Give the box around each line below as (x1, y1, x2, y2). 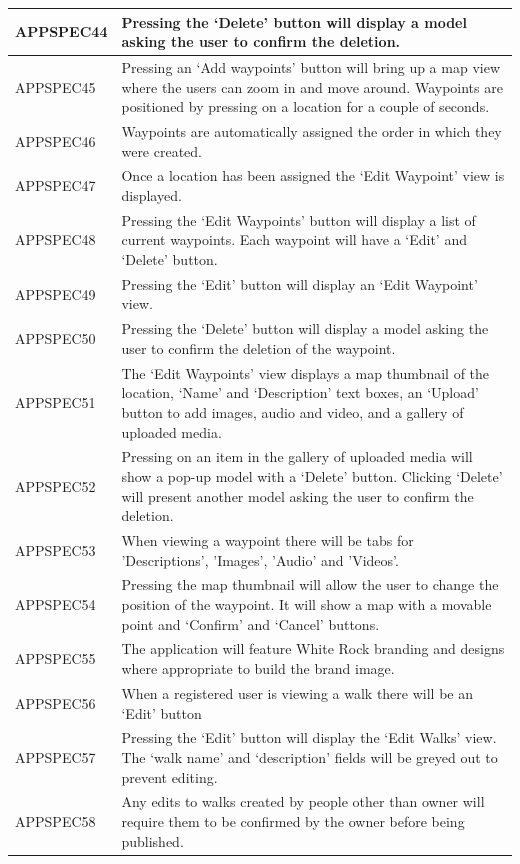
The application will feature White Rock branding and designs (121, 638, 505, 659)
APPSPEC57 (15, 746, 96, 767)
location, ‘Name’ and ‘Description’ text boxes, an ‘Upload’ (121, 382, 479, 403)
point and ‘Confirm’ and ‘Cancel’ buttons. (121, 613, 380, 634)
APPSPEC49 (15, 283, 96, 304)
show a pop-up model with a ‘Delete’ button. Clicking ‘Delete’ (121, 465, 503, 486)
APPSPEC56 (15, 692, 96, 713)
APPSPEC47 (15, 175, 96, 196)
